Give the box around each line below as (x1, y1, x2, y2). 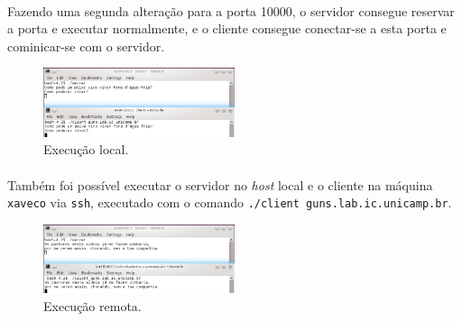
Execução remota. (43, 296, 142, 315)
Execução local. (43, 140, 129, 159)
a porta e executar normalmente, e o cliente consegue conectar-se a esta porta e (7, 19, 447, 38)
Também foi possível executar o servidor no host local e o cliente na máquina (7, 175, 433, 194)
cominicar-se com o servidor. (7, 36, 165, 55)
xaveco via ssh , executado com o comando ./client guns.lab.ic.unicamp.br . (7, 193, 452, 212)
